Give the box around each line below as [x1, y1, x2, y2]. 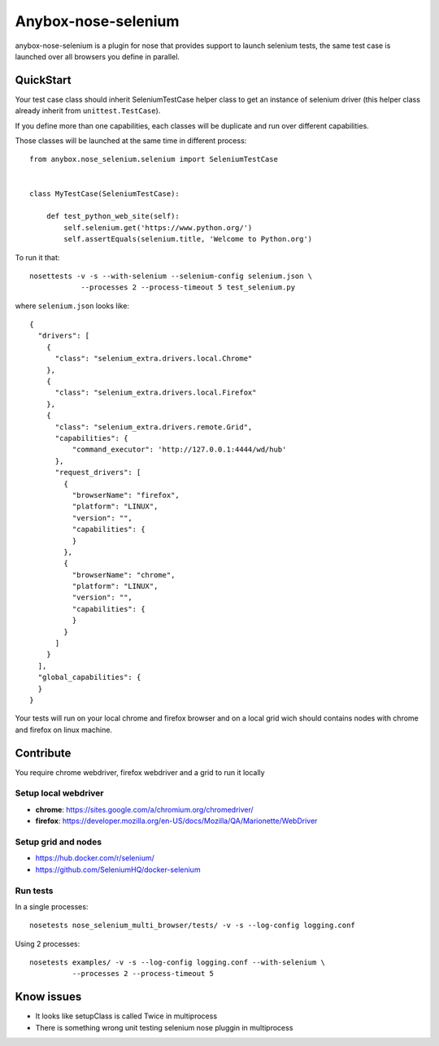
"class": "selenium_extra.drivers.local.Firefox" [54, 388, 257, 398]
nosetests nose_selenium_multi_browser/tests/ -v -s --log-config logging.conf [29, 921, 355, 931]
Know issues [15, 990, 82, 1004]
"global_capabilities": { [37, 673, 141, 682]
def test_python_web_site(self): [46, 211, 180, 221]
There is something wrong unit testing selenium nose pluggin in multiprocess [35, 1022, 293, 1032]
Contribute [15, 746, 72, 760]
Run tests [15, 885, 54, 896]
